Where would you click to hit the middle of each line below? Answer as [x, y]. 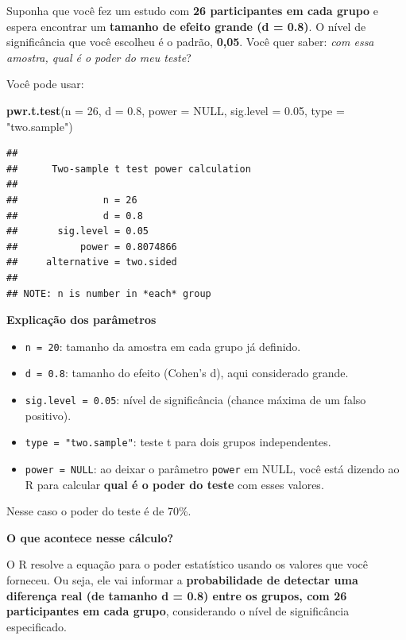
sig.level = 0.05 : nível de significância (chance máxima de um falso [195, 399]
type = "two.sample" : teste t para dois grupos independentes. [178, 442]
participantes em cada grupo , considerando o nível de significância [178, 611]
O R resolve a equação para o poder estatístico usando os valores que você [187, 564]
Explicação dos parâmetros [81, 320]
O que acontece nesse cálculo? [90, 537]
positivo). [48, 415]
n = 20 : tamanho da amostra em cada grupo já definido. [163, 346]
